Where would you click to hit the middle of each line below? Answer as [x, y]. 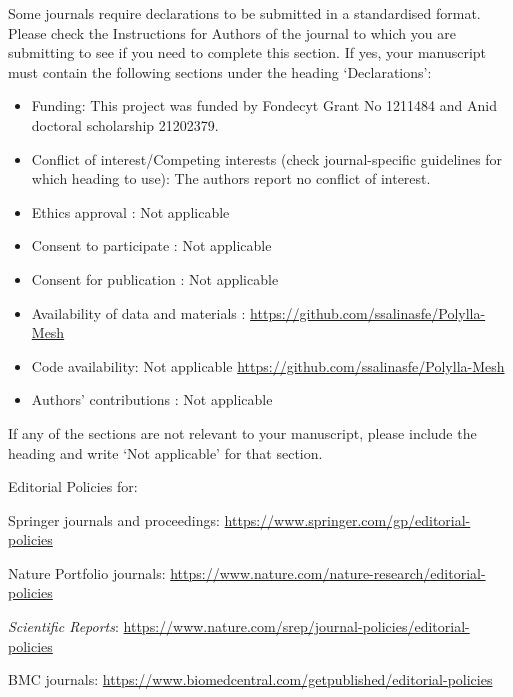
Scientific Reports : [63, 626]
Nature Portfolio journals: [87, 572]
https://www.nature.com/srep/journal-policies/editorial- [296, 626]
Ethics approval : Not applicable [130, 211]
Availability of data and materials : [138, 312]
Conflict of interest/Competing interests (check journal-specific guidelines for [267, 158]
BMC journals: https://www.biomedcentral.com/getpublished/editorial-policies [250, 679]
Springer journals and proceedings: [114, 519]
